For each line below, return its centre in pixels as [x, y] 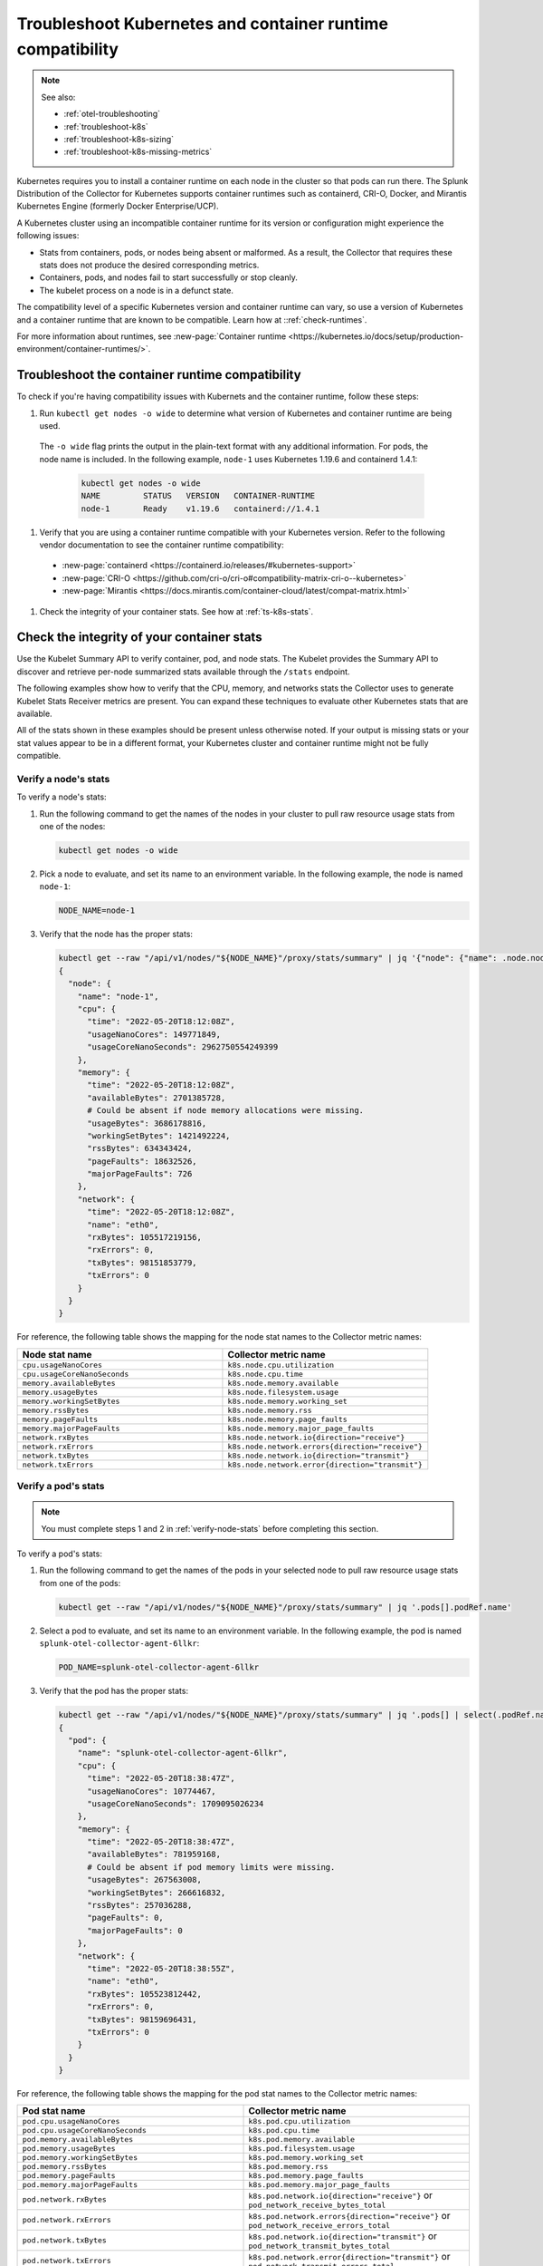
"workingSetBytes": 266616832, [157, 1893]
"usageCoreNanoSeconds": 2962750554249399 [183, 1047]
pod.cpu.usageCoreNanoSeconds [84, 2130]
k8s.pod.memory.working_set [306, 2158]
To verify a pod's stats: [60, 1554]
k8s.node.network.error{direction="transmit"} [325, 1464]
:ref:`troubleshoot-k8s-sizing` [119, 139]
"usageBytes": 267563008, [145, 1880]
